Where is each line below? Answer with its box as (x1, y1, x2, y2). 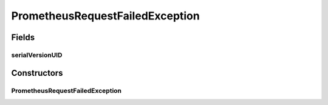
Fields (11, 32, 35, 42)
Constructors (11, 67, 63, 78)
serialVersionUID (11, 50, 63, 59)
